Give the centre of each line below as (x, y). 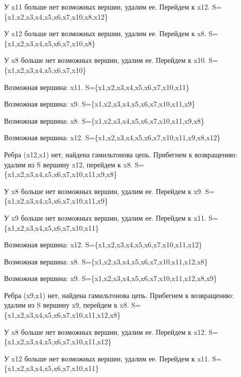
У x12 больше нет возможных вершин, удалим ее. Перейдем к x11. (107, 358)
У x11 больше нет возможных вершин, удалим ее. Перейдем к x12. (107, 7)
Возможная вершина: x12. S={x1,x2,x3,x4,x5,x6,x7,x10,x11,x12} (103, 245)
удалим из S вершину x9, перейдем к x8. (67, 305)
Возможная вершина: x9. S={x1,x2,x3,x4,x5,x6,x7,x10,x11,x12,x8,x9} (111, 278)
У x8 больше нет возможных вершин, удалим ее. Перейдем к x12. (105, 332)
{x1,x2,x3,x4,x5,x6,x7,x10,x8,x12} (56, 16)
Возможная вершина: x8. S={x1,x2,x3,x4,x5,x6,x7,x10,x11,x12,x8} (106, 261)
